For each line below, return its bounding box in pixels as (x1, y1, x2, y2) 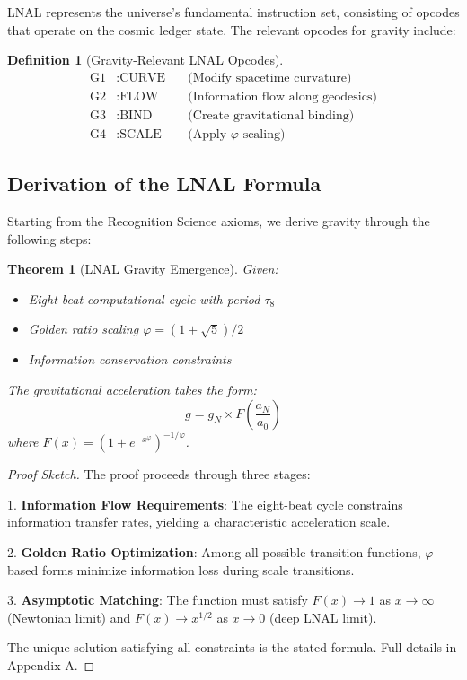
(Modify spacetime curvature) (188, 71, 352, 84)
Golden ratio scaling (28, 319, 139, 338)
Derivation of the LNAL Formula (7, 170, 322, 197)
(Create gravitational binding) (188, 109, 355, 122)
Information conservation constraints (28, 350, 232, 369)
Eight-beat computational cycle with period (28, 289, 260, 308)
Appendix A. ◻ (7, 655, 95, 674)
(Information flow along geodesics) (188, 90, 377, 103)
